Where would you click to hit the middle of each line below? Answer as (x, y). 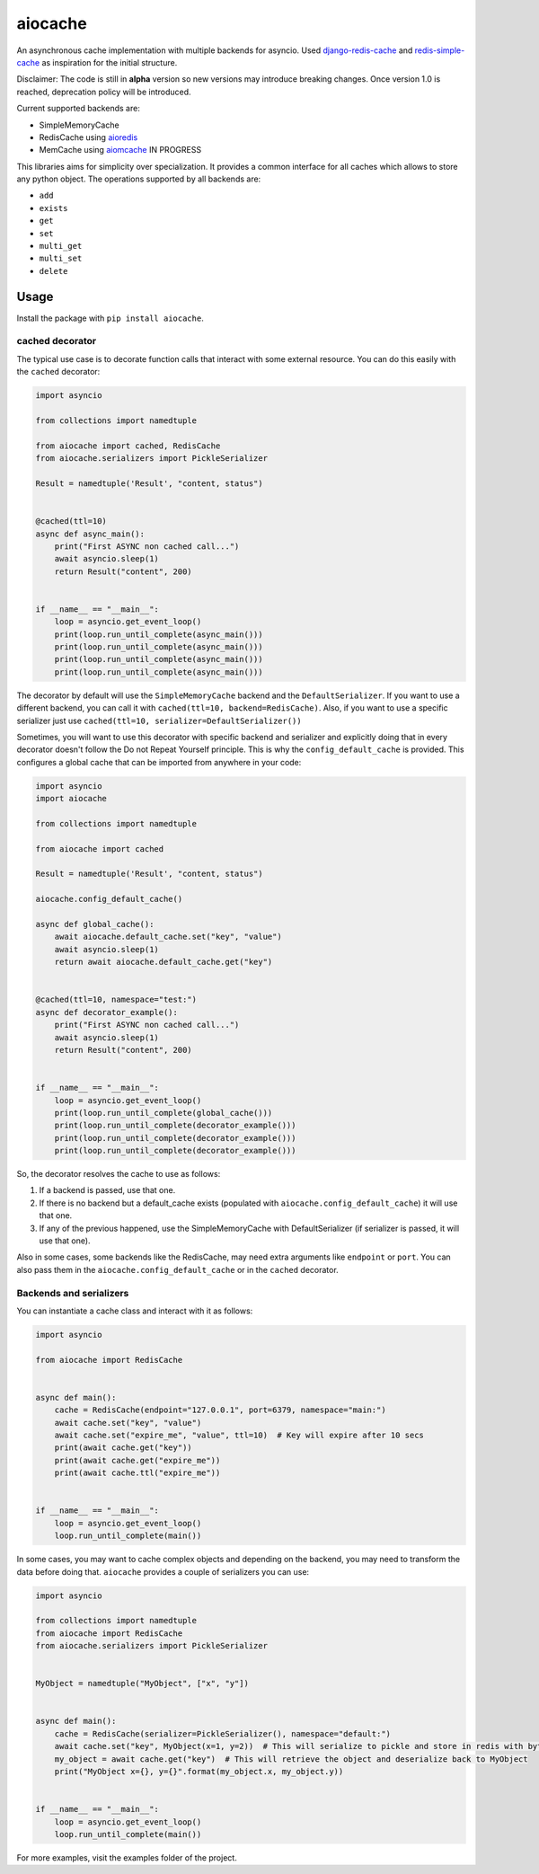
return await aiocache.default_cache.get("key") (163, 962)
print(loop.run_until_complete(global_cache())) (163, 1113)
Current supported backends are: (79, 109)
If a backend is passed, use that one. (107, 1190)
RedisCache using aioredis (88, 137)
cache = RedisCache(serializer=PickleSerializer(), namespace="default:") (222, 1733)
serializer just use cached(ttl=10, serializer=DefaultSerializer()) (159, 720)
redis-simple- (440, 50)
